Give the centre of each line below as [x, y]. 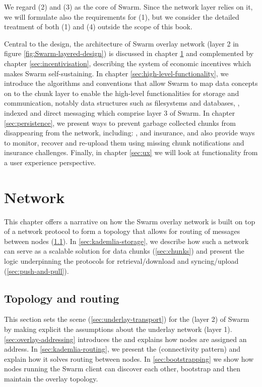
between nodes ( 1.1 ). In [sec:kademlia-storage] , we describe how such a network [126, 241]
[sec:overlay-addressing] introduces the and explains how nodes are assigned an [125, 339]
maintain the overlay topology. [51, 378]
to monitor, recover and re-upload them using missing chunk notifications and [124, 142]
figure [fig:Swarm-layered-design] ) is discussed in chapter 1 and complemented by [129, 53]
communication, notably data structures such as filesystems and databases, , [122, 103]
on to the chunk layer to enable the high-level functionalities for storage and [122, 93]
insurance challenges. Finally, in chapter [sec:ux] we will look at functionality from [131, 152]
